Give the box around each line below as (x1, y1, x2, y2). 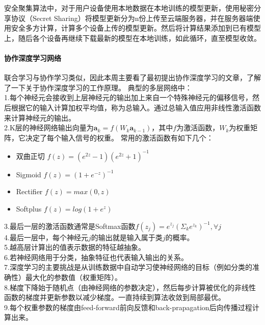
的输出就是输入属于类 (91, 231, 163, 242)
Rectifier (16, 186, 43, 197)
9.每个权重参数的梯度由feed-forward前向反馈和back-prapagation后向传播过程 (4, 301, 252, 312)
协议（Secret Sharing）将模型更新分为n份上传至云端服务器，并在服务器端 (11, 12, 253, 23)
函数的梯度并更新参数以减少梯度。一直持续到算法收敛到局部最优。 (4, 292, 225, 303)
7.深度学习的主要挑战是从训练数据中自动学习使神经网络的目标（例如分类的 (4, 262, 252, 272)
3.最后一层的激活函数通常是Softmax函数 (4, 220, 136, 231)
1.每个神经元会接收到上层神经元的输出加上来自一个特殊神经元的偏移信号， (4, 92, 252, 103)
